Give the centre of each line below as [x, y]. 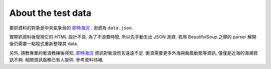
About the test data [50, 13]
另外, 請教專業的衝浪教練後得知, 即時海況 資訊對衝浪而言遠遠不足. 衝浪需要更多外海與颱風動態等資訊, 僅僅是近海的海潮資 [133, 53]
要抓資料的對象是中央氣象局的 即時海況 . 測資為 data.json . [71, 28]
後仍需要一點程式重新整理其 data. [44, 44]
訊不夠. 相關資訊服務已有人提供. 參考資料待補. [56, 60]
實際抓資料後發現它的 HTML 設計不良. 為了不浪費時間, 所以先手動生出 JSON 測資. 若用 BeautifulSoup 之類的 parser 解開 [133, 37]
